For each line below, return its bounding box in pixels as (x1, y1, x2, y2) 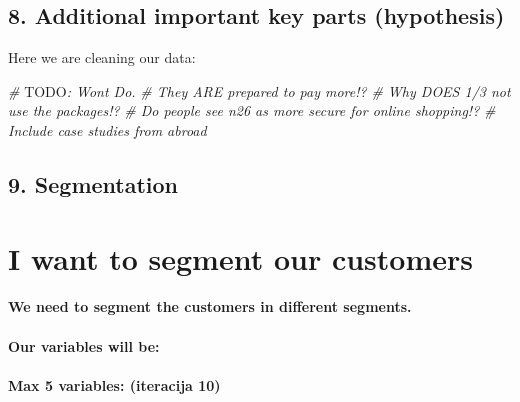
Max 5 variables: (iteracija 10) (8, 374, 221, 395)
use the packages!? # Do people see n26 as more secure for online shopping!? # (8, 100, 496, 121)
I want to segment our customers (8, 237, 473, 278)
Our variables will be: (8, 335, 160, 356)
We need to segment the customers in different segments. (8, 296, 412, 317)
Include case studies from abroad (8, 119, 207, 140)
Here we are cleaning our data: (8, 47, 196, 68)
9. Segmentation (8, 168, 179, 199)
